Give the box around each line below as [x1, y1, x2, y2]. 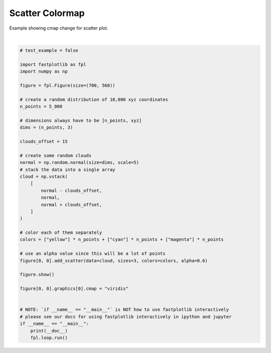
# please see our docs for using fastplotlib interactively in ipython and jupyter [20, 313, 232, 319]
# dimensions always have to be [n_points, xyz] [20, 118, 142, 123]
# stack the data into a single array [20, 167, 115, 172]
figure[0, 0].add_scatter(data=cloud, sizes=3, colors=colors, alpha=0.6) [20, 258, 208, 263]
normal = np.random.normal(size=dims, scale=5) [20, 160, 139, 165]
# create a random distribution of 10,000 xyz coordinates [20, 97, 168, 102]
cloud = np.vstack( [20, 173, 68, 179]
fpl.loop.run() [30, 334, 68, 340]
